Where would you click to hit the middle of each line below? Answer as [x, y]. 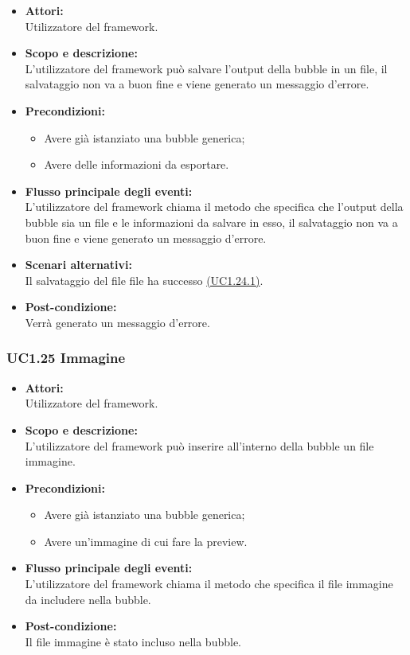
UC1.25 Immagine [66, 358]
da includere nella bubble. [88, 599]
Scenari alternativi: [79, 265]
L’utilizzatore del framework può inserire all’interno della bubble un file [199, 445]
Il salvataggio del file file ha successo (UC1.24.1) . [144, 280]
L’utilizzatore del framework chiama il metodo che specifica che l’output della [214, 207]
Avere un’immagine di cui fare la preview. [146, 541]
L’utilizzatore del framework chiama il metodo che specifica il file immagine [209, 584]
